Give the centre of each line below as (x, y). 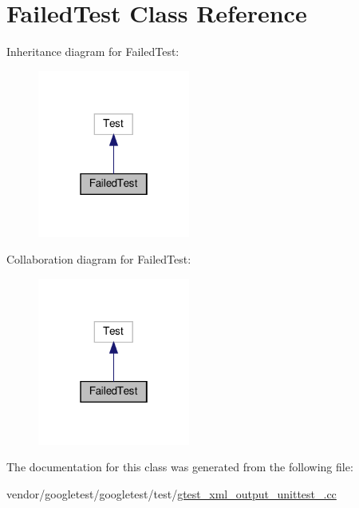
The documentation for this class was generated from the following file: (180, 467)
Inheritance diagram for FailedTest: (93, 52)
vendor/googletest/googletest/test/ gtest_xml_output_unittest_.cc (172, 493)
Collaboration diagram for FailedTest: (99, 259)
